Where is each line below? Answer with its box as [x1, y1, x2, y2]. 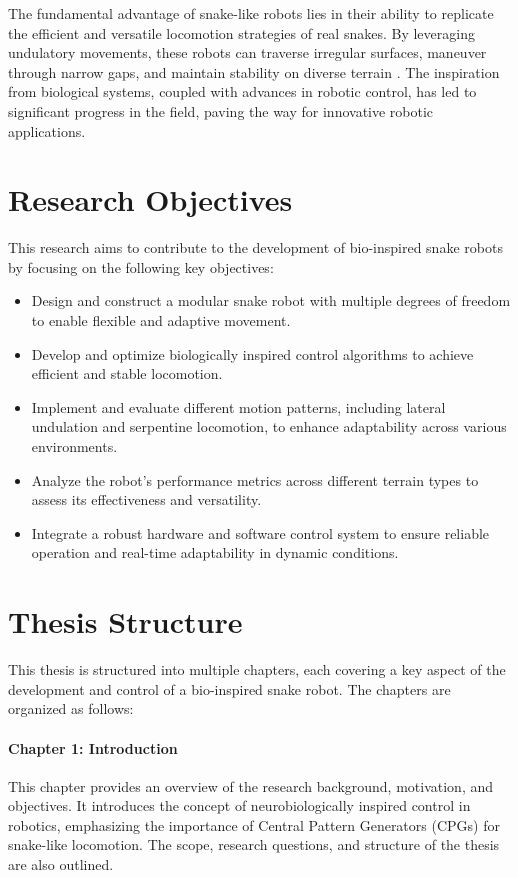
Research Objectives [8, 179, 293, 220]
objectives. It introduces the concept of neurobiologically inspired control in [8, 795, 471, 816]
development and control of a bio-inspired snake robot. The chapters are [8, 678, 451, 699]
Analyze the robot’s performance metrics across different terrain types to [31, 469, 479, 490]
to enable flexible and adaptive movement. [31, 310, 291, 331]
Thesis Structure [8, 601, 243, 642]
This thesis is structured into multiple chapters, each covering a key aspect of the [8, 659, 506, 680]
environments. [31, 436, 118, 457]
